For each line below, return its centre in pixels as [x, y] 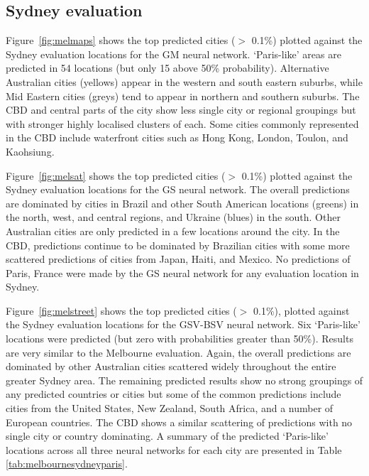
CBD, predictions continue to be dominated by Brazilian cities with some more [178, 245]
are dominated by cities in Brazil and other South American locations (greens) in [182, 203]
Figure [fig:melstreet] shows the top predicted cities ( [121, 310]
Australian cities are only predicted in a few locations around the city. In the [173, 231]
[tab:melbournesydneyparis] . [67, 464]
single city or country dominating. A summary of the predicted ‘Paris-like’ [167, 436]
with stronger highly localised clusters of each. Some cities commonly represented [182, 123]
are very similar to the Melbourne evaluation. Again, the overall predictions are [178, 352]
